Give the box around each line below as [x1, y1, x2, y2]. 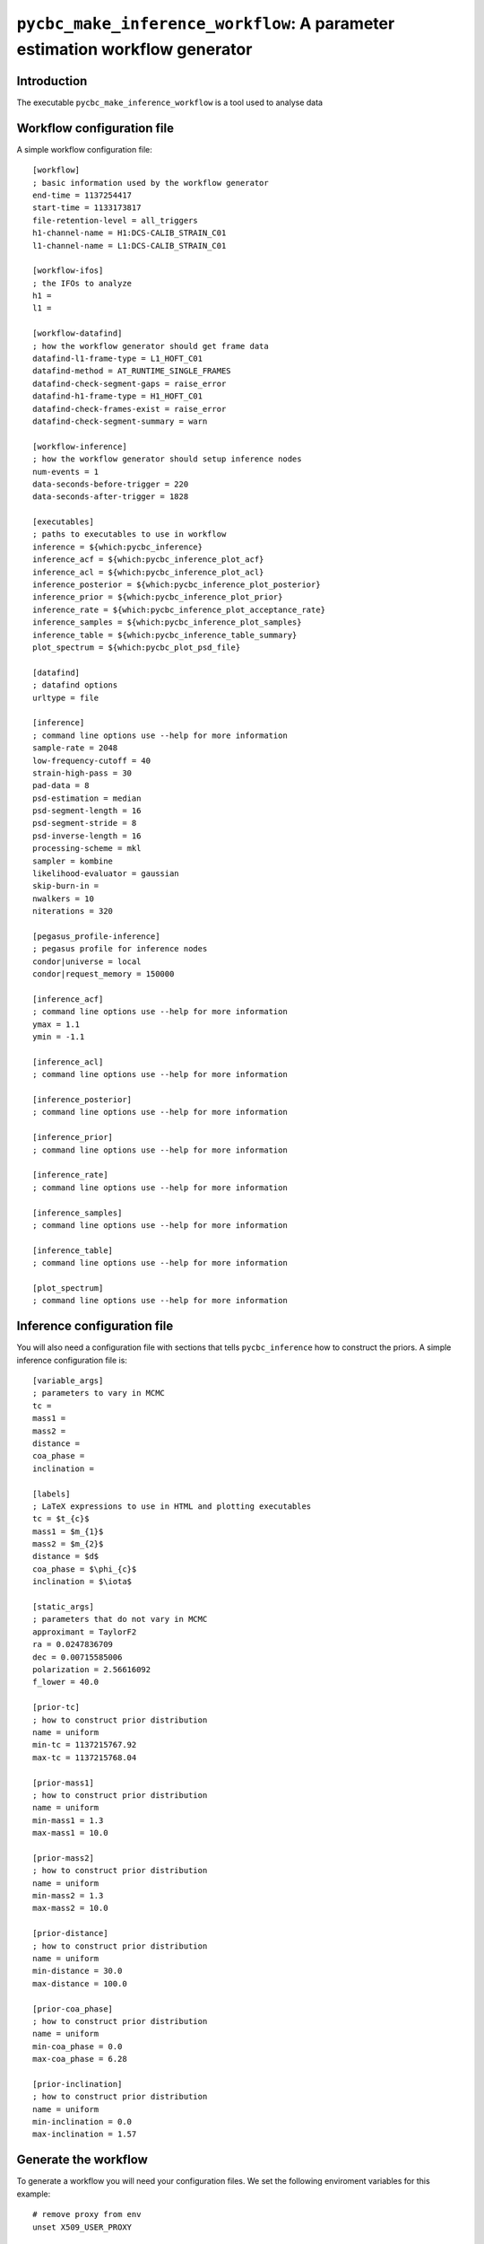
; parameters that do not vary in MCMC [32, 1614, 208, 1625]
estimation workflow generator [16, 39, 253, 59]
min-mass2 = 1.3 [32, 1890, 104, 1901]
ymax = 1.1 [32, 1019, 81, 1030]
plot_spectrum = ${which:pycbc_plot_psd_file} [32, 643, 241, 653]
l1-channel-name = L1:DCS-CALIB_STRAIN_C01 [32, 241, 227, 250]
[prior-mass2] [32, 1853, 94, 1863]
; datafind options [32, 680, 118, 690]
